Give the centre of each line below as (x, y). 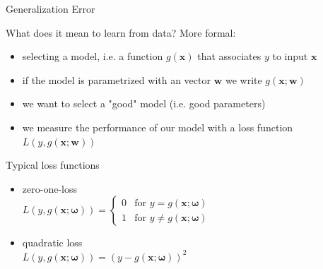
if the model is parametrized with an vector (116, 79)
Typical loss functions (53, 165)
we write (243, 79)
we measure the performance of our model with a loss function (158, 127)
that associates (229, 56)
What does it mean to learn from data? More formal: (121, 32)
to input (290, 56)
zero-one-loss (49, 188)
